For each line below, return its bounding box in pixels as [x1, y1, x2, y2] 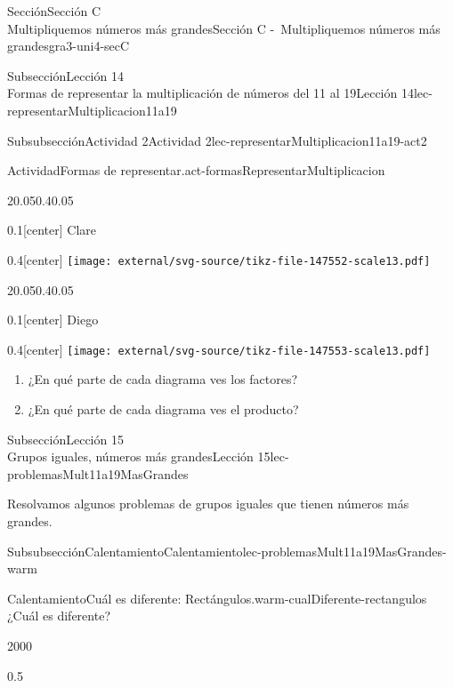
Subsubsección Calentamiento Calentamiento [7, 541, 243, 560]
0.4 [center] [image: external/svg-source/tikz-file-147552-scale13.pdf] [7, 250, 431, 268]
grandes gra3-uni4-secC [7, 36, 130, 55]
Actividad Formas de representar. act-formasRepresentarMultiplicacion [7, 161, 385, 180]
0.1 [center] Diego [7, 310, 99, 329]
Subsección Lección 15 [7, 429, 124, 448]
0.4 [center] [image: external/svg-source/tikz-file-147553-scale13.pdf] [7, 340, 431, 358]
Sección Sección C [7, 2, 101, 20]
